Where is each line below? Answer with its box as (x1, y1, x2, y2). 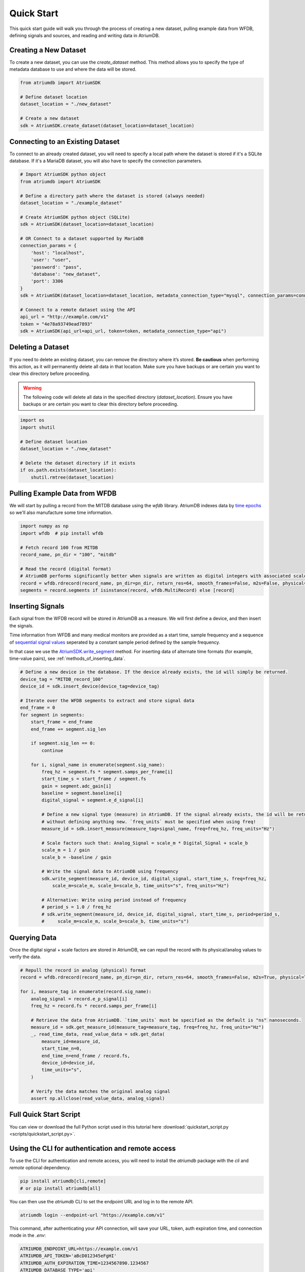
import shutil (20, 424, 55, 430)
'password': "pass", (30, 264, 82, 270)
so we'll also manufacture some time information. (9, 509, 113, 516)
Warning (23, 385, 42, 391)
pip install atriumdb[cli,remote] (20, 1178, 106, 1184)
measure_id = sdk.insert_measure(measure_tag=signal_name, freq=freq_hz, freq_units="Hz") (41, 826, 275, 832)
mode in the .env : (9, 1232, 46, 1238)
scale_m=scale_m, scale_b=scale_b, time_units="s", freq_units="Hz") (52, 883, 230, 889)
